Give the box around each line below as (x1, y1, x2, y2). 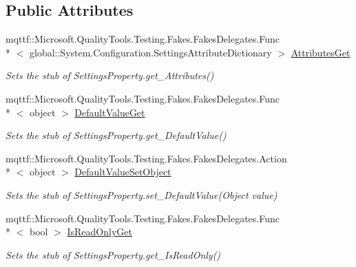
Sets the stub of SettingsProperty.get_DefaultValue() (6, 128, 227, 142)
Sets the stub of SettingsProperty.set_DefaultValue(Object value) (6, 187, 278, 202)
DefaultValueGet (74, 105, 145, 119)
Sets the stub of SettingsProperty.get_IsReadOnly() (6, 247, 221, 261)
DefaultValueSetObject (74, 164, 171, 179)
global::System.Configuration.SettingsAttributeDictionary (29, 45, 272, 59)
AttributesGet (291, 45, 350, 59)
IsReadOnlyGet (67, 224, 132, 239)
